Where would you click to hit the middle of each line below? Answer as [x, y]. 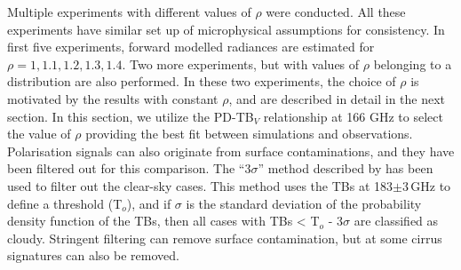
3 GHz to [426, 185]
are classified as [396, 221]
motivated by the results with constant [113, 98]
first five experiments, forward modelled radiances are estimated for [191, 47]
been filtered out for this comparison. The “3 [129, 168]
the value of [39, 134]
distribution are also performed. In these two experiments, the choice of [202, 81]
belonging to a [413, 64]
